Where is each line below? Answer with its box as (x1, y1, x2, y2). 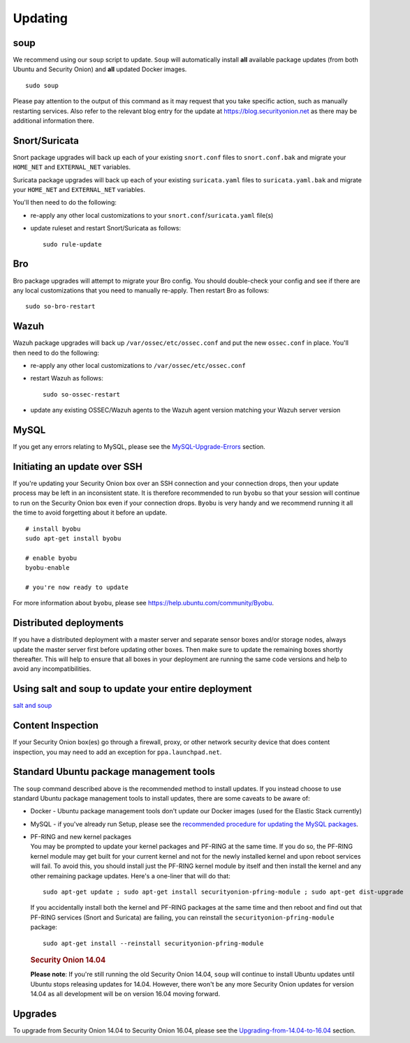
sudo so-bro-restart (25, 302, 96, 311)
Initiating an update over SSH (13, 461, 142, 473)
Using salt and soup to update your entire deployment (13, 683, 252, 695)
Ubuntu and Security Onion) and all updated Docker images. (13, 65, 187, 73)
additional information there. (13, 117, 94, 125)
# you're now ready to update (25, 583, 129, 591)
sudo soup (25, 81, 59, 89)
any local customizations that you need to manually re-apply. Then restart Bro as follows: (13, 286, 269, 295)
